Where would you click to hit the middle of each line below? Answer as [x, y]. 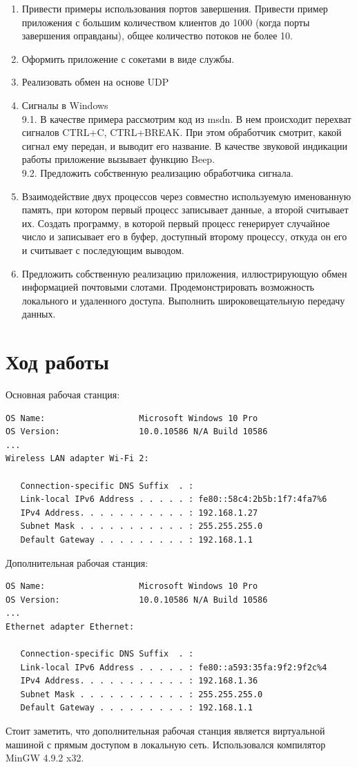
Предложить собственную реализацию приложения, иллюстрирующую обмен [184, 273]
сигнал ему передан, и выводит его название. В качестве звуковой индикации [185, 145]
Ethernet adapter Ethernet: [70, 627]
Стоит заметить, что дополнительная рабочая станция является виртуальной [165, 731]
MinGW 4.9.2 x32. [45, 758]
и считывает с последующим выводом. [103, 250]
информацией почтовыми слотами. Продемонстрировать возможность [168, 287]
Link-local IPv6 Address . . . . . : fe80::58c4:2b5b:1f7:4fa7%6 [174, 499]
